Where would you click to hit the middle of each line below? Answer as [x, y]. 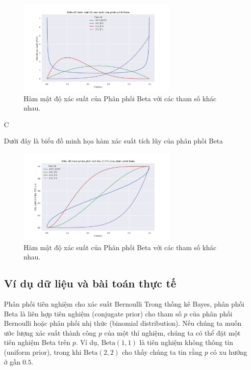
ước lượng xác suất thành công [50, 332]
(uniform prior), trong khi [43, 352]
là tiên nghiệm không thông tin [186, 342]
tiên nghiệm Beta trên [37, 342]
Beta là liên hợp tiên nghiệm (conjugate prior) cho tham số [93, 313]
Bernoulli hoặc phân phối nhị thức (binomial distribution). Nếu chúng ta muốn [123, 323]
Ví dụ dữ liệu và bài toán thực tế [90, 283]
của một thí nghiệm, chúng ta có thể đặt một [172, 332]
